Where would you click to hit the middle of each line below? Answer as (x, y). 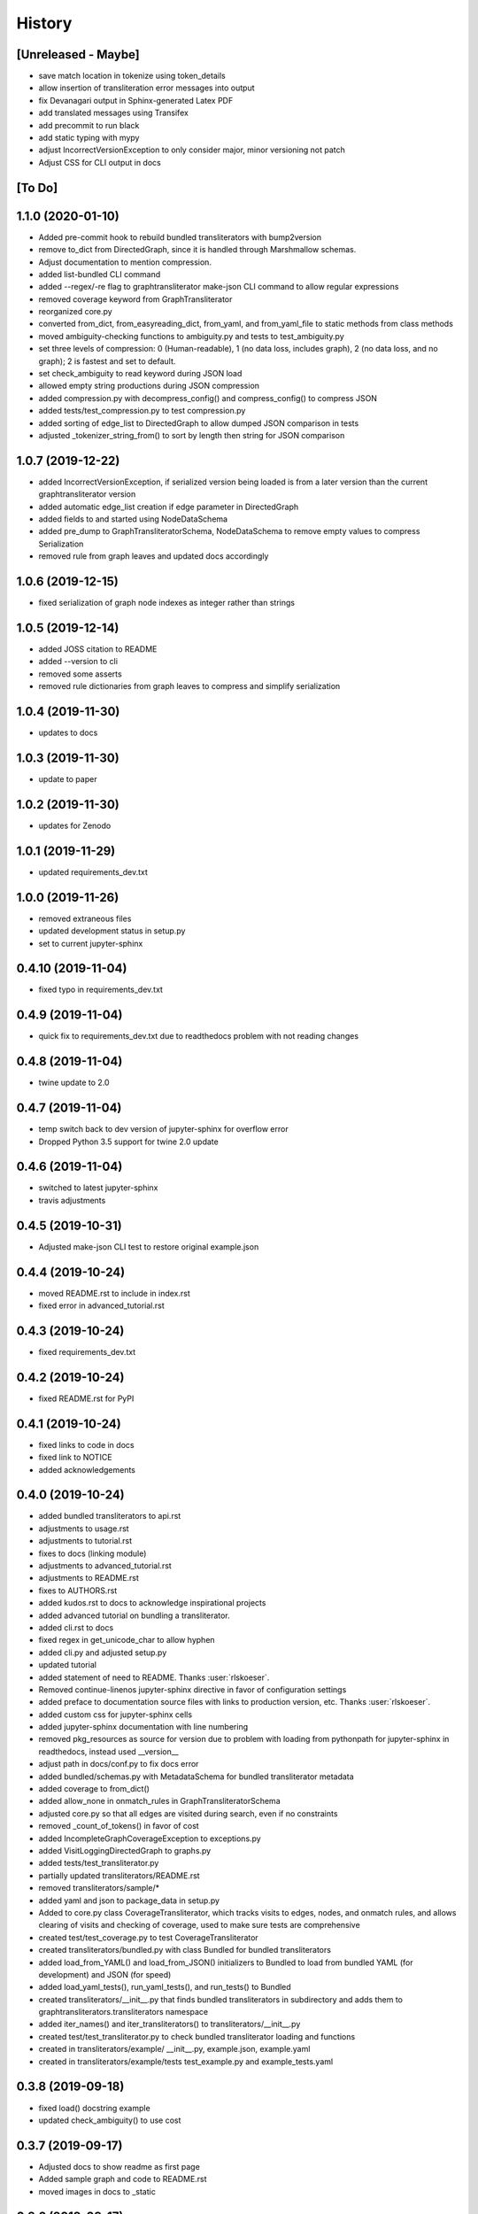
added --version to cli (78, 662)
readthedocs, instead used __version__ (108, 1751)
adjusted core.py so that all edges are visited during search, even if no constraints (188, 1813)
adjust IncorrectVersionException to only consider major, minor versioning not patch (192, 150)
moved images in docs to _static (97, 2191)
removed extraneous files (85, 918)
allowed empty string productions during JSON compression (149, 386)
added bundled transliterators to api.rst (110, 1516)
